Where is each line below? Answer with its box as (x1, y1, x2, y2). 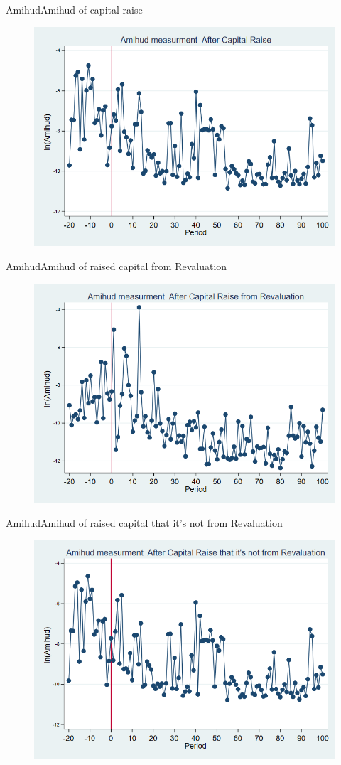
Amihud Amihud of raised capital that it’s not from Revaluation (6, 515, 283, 530)
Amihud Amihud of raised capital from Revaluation (6, 258, 227, 273)
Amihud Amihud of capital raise (6, 2, 143, 16)
